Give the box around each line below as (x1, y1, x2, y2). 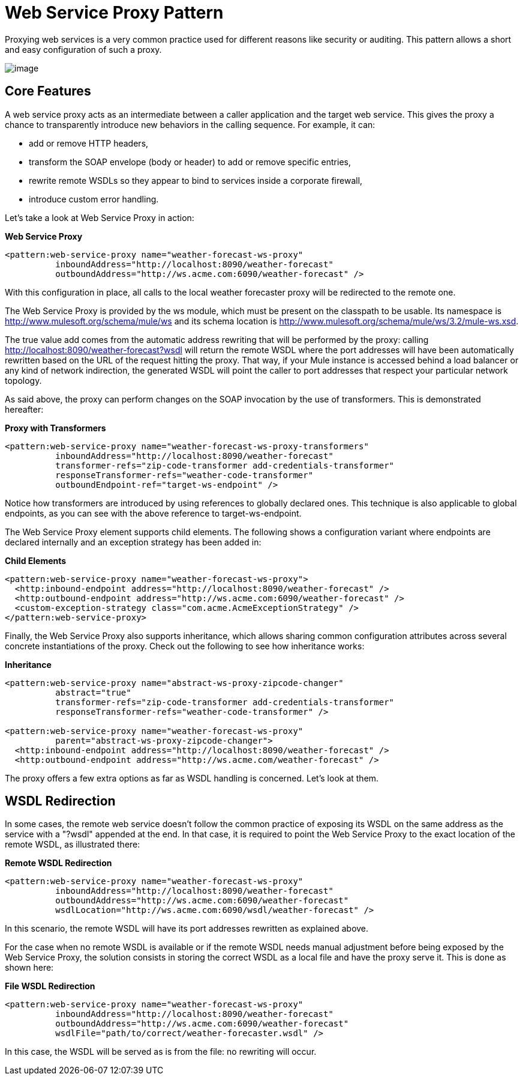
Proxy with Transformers (5, 422, 106, 433)
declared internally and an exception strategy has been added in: (5, 536, 261, 547)
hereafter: (5, 404, 44, 414)
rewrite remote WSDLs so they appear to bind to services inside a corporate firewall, (29, 175, 363, 186)
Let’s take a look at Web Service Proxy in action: (5, 212, 194, 223)
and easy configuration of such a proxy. (5, 44, 162, 55)
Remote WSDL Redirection (5, 858, 112, 869)
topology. (5, 375, 42, 386)
